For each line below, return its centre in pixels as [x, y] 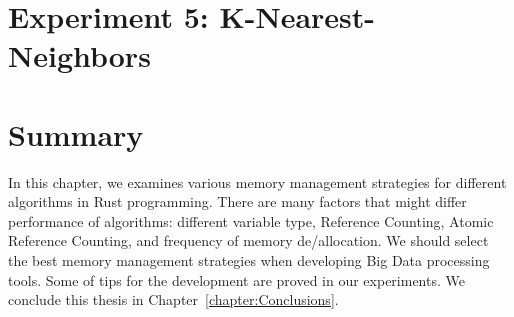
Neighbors [79, 55]
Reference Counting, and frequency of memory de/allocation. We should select [248, 240]
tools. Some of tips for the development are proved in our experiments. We [236, 279]
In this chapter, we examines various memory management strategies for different [257, 181]
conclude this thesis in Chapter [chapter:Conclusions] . [173, 299]
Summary [76, 133]
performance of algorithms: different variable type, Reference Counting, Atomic [251, 220]
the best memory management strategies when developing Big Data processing [249, 260]
